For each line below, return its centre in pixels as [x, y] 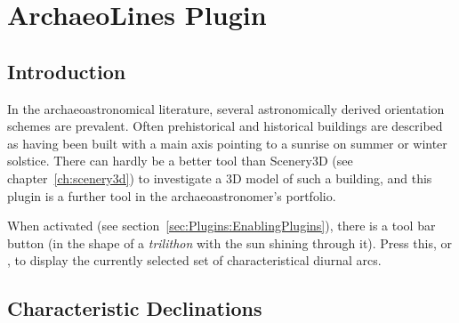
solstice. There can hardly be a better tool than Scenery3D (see [180, 161]
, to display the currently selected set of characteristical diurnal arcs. [194, 260]
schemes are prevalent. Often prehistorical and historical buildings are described [225, 126]
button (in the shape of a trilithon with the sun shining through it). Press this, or [229, 242]
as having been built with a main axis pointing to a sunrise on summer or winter [227, 143]
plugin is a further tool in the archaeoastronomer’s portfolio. [172, 195]
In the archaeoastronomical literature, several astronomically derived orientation [226, 108]
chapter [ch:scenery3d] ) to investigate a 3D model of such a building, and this [220, 178]
